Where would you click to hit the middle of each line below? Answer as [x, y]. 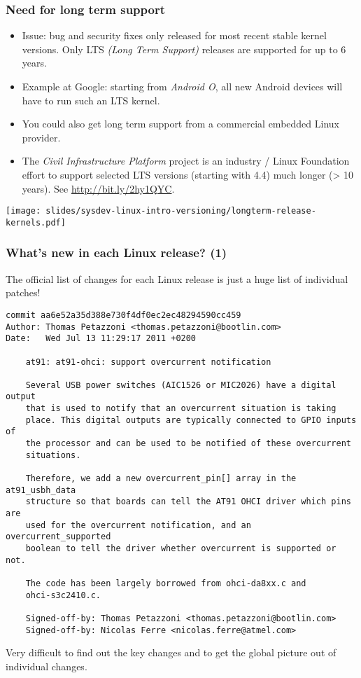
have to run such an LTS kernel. [91, 100]
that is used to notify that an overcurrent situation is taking [181, 409]
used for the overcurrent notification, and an [138, 525]
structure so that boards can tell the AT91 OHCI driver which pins [188, 502]
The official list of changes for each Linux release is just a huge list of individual [177, 278]
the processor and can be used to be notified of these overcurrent [188, 444]
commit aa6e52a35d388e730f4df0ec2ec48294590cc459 [123, 315]
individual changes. [47, 666]
